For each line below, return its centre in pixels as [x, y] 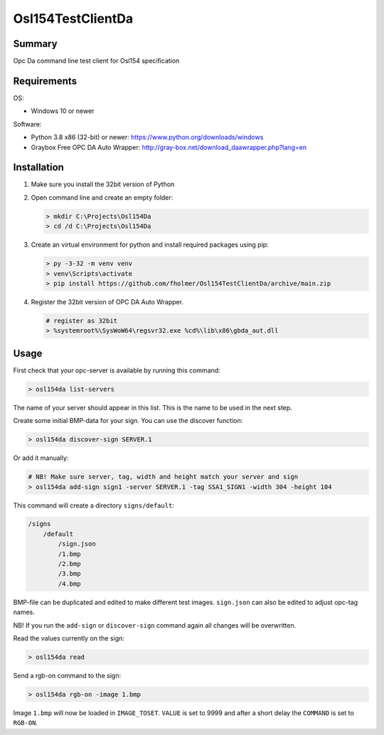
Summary [35, 44]
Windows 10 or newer [63, 111]
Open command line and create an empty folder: [102, 197]
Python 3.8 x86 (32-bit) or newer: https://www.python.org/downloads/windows [147, 137]
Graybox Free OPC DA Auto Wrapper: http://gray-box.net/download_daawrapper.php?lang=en [169, 147]
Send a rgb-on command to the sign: [67, 675]
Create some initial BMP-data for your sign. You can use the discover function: [128, 421]
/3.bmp [69, 574]
